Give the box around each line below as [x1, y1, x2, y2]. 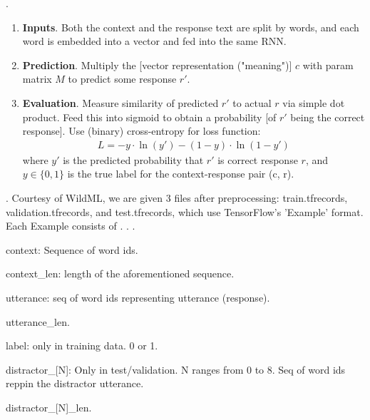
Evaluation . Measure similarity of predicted [22, 95, 219, 110]
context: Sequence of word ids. [6, 242, 138, 257]
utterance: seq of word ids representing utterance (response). [6, 290, 270, 304]
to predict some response [68, 71, 177, 86]
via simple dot [282, 95, 345, 110]
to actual [232, 95, 272, 110]
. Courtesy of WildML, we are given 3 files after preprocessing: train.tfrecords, [6, 190, 348, 205]
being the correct [290, 109, 365, 124]
